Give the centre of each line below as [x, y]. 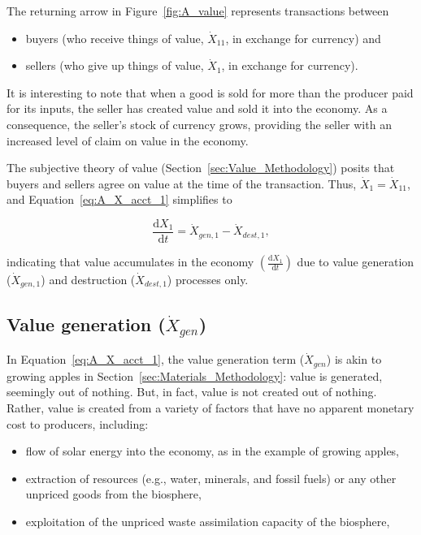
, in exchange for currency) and [303, 38]
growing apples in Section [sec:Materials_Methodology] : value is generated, [195, 375]
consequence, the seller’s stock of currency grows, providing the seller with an [199, 124]
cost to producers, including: [78, 423]
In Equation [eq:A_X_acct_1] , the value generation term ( [156, 359]
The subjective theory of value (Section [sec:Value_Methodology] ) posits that [201, 168]
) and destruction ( [88, 279]
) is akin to [354, 359]
